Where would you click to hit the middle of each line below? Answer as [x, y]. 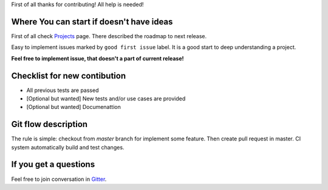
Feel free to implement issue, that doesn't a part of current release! [98, 58]
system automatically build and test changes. [68, 147]
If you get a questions [53, 164]
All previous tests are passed [63, 90]
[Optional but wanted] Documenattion [73, 107]
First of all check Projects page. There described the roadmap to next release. [109, 36]
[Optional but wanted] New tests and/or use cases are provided [106, 98]
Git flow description [50, 124]
